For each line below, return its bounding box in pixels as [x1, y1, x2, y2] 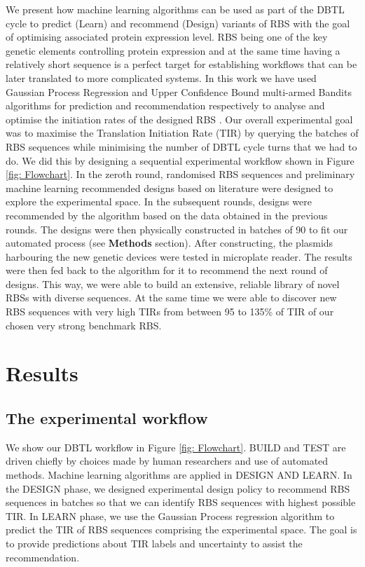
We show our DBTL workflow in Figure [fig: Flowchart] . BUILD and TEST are [6, 439, 346, 454]
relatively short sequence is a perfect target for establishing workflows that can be [6, 57, 357, 71]
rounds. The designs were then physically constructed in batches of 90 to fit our [6, 221, 348, 236]
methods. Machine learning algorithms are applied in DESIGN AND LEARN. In [6, 467, 352, 482]
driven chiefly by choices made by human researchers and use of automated [6, 453, 329, 468]
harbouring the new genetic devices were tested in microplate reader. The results [6, 249, 352, 264]
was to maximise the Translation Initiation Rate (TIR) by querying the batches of [6, 125, 359, 140]
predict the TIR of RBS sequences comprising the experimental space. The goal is [6, 522, 357, 537]
